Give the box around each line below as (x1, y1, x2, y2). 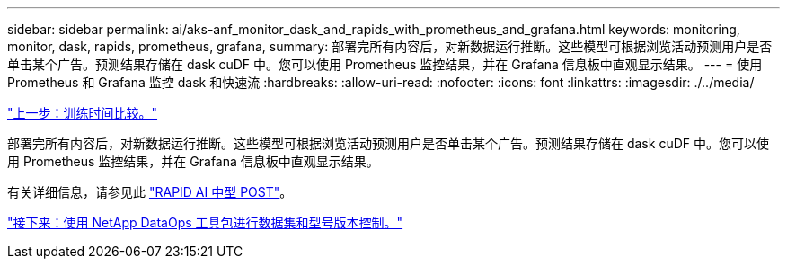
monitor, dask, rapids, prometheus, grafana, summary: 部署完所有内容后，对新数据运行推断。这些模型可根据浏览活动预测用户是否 (7, 39, 773, 54)
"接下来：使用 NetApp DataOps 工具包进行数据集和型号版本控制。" (7, 215, 403, 230)
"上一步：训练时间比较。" (7, 105, 158, 120)
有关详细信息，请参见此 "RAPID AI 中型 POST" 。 (7, 184, 293, 199)
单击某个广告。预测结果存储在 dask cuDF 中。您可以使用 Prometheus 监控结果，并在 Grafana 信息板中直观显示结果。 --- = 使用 (7, 57, 763, 72)
